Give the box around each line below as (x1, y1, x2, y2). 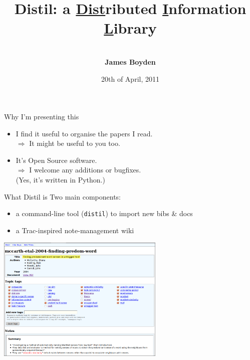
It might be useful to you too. (29, 138, 120, 148)
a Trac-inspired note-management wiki (16, 225, 134, 235)
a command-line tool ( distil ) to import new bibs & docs (16, 208, 193, 219)
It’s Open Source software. (16, 154, 97, 165)
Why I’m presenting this (4, 111, 79, 122)
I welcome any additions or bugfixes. (29, 164, 141, 175)
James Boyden (105, 56, 156, 67)
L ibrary (104, 18, 157, 38)
